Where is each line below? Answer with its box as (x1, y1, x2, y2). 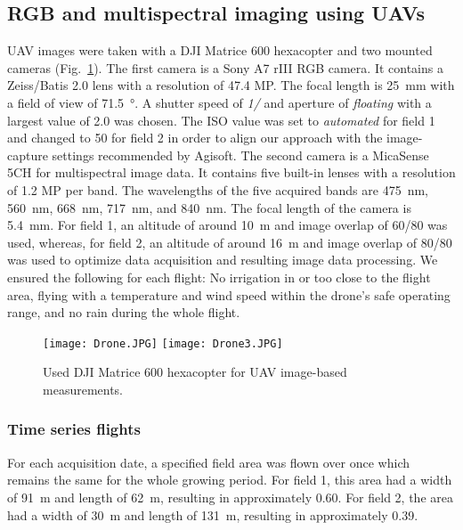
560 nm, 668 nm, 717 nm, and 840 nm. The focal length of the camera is (7, 198, 411, 216)
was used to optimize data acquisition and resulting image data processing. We (7, 250, 438, 269)
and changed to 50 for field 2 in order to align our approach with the (7, 128, 383, 147)
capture (7, 145, 48, 164)
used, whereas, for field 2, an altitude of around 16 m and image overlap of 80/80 (7, 232, 452, 251)
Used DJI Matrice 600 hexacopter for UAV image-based (43, 363, 347, 381)
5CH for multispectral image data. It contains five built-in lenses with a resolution (7, 163, 456, 182)
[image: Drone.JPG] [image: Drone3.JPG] (43, 337, 283, 350)
